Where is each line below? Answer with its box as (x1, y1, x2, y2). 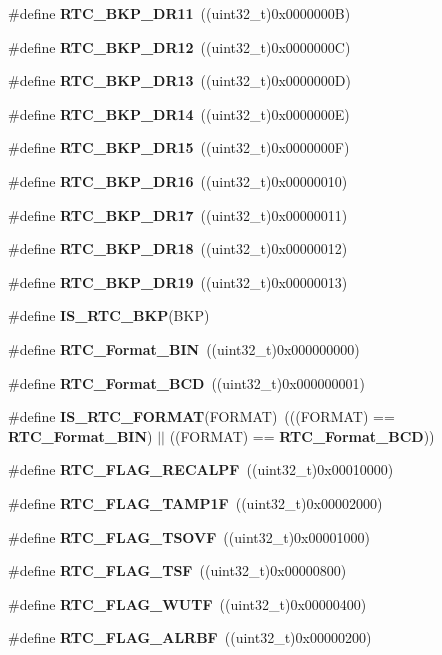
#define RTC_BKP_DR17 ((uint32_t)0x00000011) (8, 204, 348, 225)
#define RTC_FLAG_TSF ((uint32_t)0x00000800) (8, 560, 347, 581)
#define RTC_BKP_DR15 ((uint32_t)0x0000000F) (8, 137, 350, 158)
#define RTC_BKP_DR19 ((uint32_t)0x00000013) (8, 271, 348, 292)
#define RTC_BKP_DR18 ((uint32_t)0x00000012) (8, 238, 348, 259)
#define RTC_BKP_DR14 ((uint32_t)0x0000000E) (8, 103, 350, 124)
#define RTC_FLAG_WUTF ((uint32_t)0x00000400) (8, 593, 367, 614)
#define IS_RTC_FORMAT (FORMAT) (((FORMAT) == (8, 406, 395, 427)
